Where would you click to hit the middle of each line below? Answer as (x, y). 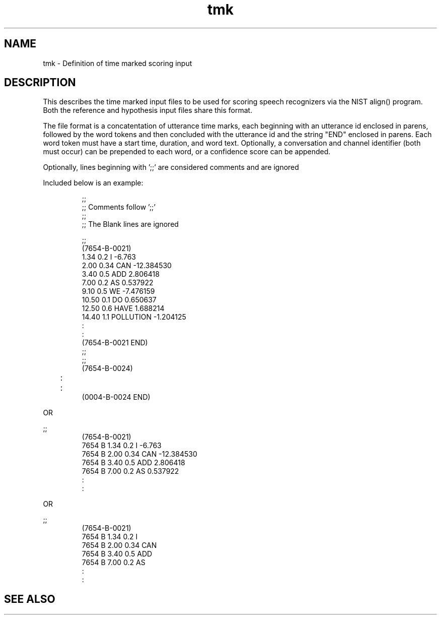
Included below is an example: (93, 183)
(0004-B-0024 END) (116, 397)
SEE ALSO (30, 599)
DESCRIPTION (40, 83)
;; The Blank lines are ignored (130, 224)
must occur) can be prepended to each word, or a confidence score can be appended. (187, 152)
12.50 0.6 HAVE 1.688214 (123, 308)
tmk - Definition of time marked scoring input (118, 63)
